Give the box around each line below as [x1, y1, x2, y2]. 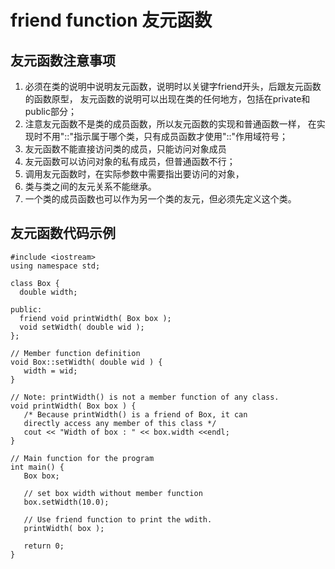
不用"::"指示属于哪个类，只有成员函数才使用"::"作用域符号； [42, 131, 289, 142]
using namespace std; [10, 261, 101, 271]
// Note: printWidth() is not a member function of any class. [10, 392, 280, 402]
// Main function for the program [10, 453, 155, 463]
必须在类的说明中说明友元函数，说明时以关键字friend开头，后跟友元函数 [24, 81, 322, 92]
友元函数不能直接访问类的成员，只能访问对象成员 [24, 143, 227, 155]
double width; [19, 287, 78, 297]
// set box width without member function [23, 488, 203, 498]
